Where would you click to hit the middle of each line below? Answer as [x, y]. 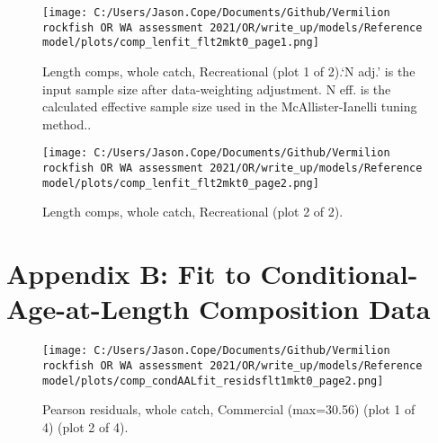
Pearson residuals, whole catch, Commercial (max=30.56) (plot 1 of [229, 409]
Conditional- [339, 274]
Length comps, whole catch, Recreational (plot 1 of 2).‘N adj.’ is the [229, 71]
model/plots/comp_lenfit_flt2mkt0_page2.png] [181, 183]
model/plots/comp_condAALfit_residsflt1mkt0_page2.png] [213, 381]
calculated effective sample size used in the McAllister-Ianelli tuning [230, 106]
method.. [67, 124]
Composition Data [315, 309]
